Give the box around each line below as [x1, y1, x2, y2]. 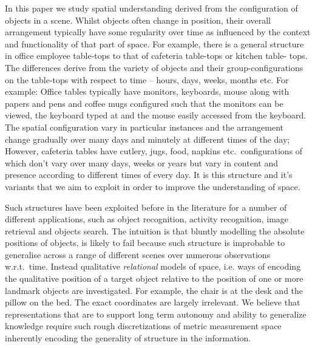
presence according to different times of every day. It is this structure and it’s [5, 168, 293, 181]
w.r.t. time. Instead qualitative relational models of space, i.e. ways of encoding [5, 260, 301, 273]
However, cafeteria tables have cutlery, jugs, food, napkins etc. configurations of [5, 145, 303, 157]
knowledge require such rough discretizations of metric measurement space [5, 319, 282, 332]
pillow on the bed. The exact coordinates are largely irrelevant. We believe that [5, 296, 300, 309]
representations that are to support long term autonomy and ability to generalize [5, 307, 307, 320]
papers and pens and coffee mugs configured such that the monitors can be [5, 97, 283, 109]
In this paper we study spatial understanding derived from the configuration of [5, 2, 298, 14]
